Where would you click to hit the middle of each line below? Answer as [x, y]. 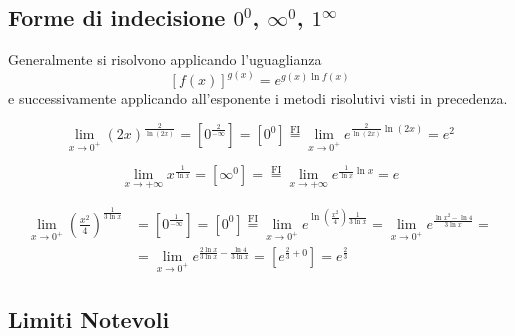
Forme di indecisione [117, 17]
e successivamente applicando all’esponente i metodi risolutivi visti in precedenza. [258, 98]
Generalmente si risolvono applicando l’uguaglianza [165, 59]
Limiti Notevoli [89, 318]
